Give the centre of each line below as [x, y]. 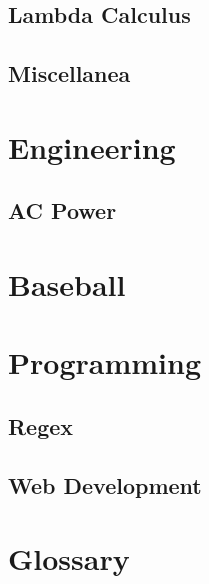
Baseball [67, 283]
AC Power [62, 210]
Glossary [69, 558]
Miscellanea [69, 73]
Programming [104, 362]
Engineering [92, 146]
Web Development [105, 484]
